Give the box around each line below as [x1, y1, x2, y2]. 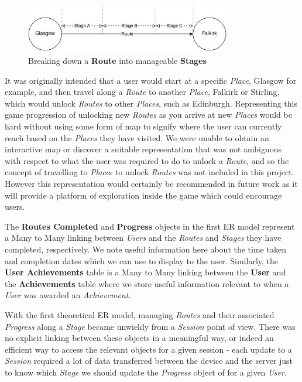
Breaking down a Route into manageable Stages [28, 54, 207, 67]
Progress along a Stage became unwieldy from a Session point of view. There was [5, 320, 296, 332]
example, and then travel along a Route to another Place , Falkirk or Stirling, [5, 86, 280, 98]
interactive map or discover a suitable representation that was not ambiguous [5, 143, 282, 155]
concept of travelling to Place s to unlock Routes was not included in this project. [5, 166, 294, 178]
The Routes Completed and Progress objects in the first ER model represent [5, 220, 295, 232]
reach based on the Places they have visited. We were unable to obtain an [5, 131, 269, 144]
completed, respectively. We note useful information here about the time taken [5, 243, 286, 255]
